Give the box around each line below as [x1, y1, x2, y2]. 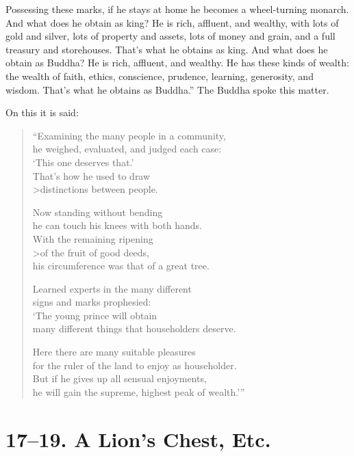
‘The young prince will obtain [32, 308, 157, 322]
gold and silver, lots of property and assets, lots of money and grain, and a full [5, 29, 336, 43]
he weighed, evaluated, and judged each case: [32, 142, 222, 156]
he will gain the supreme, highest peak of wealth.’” [32, 384, 245, 399]
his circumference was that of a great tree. [32, 258, 210, 273]
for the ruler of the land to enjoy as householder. [32, 358, 237, 372]
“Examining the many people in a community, [32, 128, 226, 142]
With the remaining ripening [32, 231, 153, 245]
